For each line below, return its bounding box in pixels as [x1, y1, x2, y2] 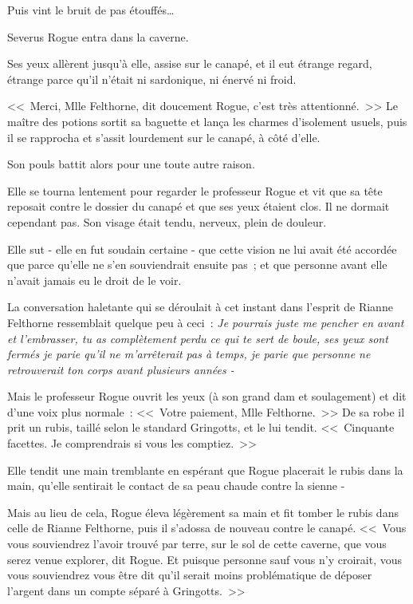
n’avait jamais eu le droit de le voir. [7, 271, 182, 288]
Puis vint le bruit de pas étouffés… [7, 2, 175, 18]
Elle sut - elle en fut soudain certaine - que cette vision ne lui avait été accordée [7, 240, 397, 257]
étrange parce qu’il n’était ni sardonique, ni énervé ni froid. [7, 70, 297, 87]
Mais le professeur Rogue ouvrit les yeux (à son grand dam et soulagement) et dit [7, 388, 407, 405]
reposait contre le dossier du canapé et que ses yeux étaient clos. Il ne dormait [7, 198, 390, 215]
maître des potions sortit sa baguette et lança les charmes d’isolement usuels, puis [7, 113, 407, 129]
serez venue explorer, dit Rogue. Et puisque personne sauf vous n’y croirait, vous [7, 551, 402, 567]
